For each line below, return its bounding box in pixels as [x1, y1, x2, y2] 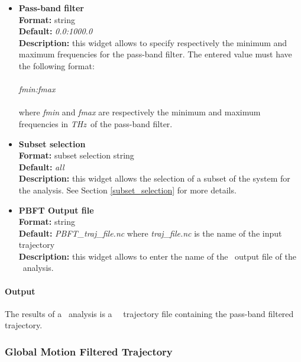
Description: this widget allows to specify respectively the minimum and [18, 36, 287, 49]
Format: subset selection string [18, 149, 134, 161]
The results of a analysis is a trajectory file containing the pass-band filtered [5, 307, 294, 319]
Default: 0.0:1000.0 [18, 25, 93, 37]
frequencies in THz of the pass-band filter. [18, 117, 173, 130]
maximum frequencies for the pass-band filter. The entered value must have [18, 48, 292, 60]
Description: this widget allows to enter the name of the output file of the [18, 250, 296, 262]
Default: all [18, 160, 64, 173]
